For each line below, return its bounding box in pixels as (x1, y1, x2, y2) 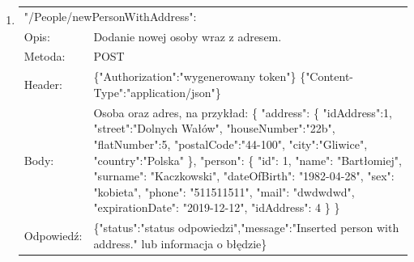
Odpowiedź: (23, 226, 83, 243)
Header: (23, 76, 62, 93)
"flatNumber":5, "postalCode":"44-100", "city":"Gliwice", (93, 135, 368, 152)
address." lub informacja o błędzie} (93, 235, 267, 251)
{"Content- (300, 68, 354, 85)
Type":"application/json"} (93, 83, 221, 100)
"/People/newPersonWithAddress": (23, 7, 197, 24)
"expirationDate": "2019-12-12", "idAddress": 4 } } (93, 199, 340, 216)
